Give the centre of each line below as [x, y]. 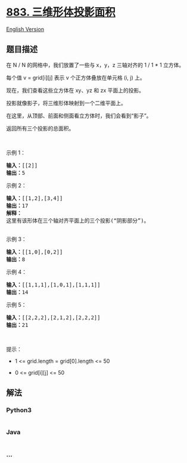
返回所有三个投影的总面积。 [40, 128]
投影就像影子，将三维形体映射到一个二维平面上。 [66, 103]
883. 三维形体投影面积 [61, 12]
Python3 [19, 410]
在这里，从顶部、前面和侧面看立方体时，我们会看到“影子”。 [79, 115]
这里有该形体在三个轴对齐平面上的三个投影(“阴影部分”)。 [78, 220]
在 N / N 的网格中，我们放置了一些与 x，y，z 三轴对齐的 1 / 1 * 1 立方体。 [95, 65]
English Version [25, 29]
